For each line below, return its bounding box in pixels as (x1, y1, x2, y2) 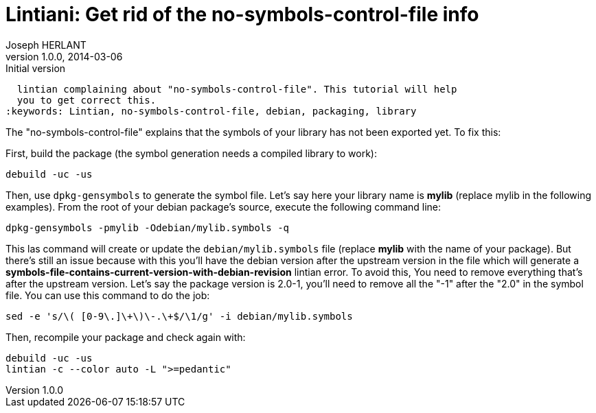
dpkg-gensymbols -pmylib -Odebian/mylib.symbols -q (5, 222, 290, 233)
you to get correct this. (16, 94, 157, 106)
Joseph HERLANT (5, 38, 87, 51)
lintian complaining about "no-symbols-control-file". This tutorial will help (16, 83, 457, 95)
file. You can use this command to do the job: (5, 289, 210, 301)
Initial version (5, 62, 66, 74)
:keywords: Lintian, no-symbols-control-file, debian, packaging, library (5, 105, 417, 117)
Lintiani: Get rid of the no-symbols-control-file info (5, 3, 479, 26)
